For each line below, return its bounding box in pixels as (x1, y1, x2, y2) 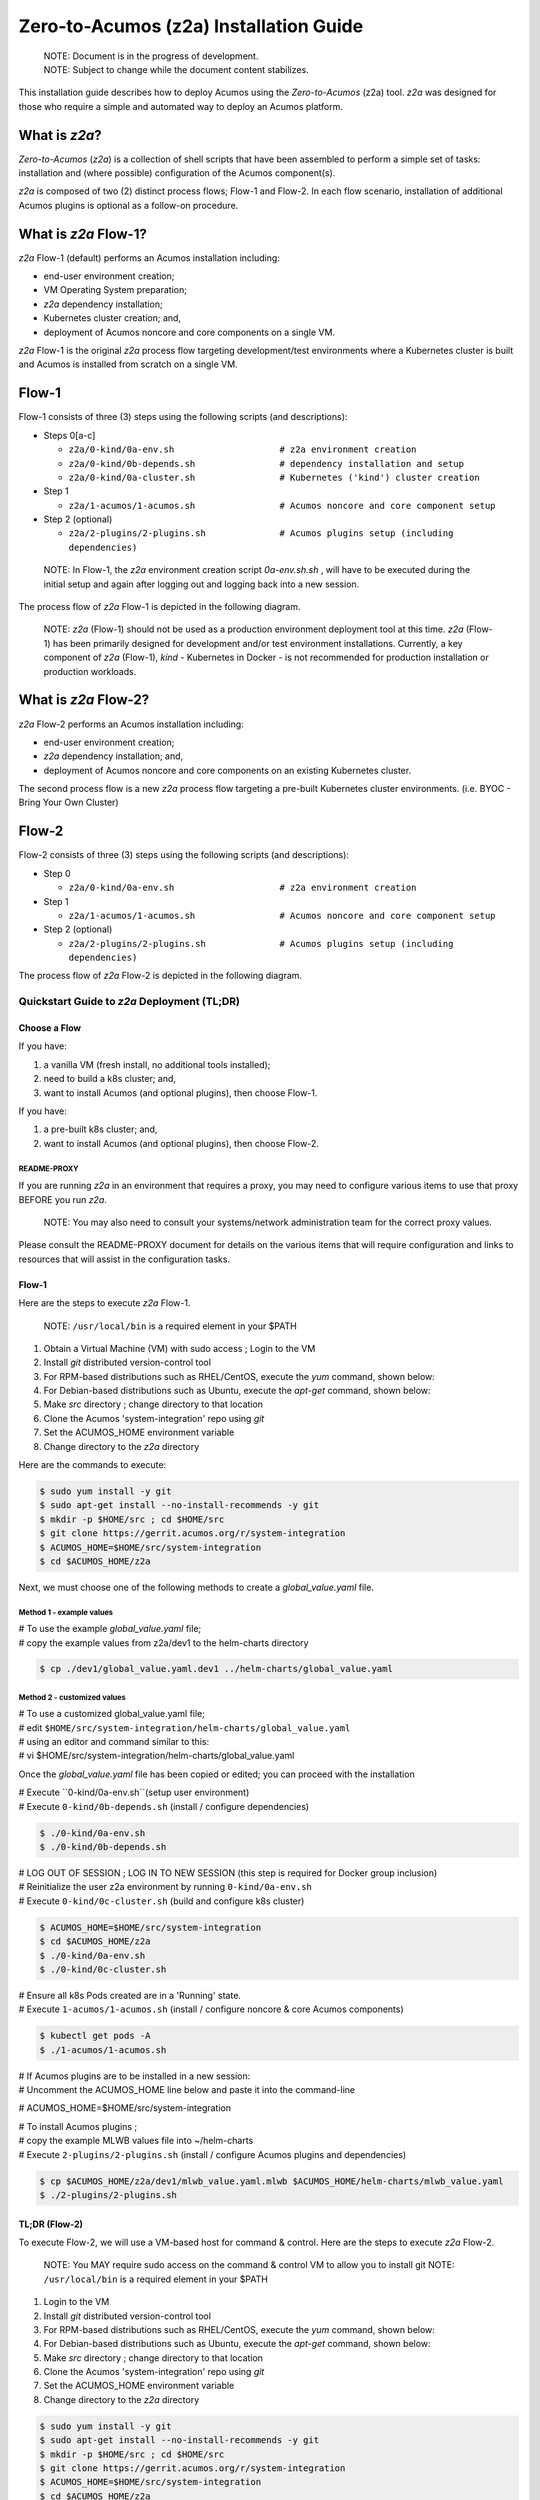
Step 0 (43, 867, 71, 879)
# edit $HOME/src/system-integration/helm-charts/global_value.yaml (18, 1721, 351, 1734)
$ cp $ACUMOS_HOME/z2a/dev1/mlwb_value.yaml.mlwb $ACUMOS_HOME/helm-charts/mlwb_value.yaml (39, 2175, 504, 2187)
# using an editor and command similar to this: (18, 1736, 210, 1748)
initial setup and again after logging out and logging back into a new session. (43, 578, 360, 590)
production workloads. (43, 665, 137, 677)
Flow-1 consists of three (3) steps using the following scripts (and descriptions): (18, 411, 348, 423)
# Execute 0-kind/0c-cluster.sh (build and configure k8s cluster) (18, 1895, 305, 1907)
